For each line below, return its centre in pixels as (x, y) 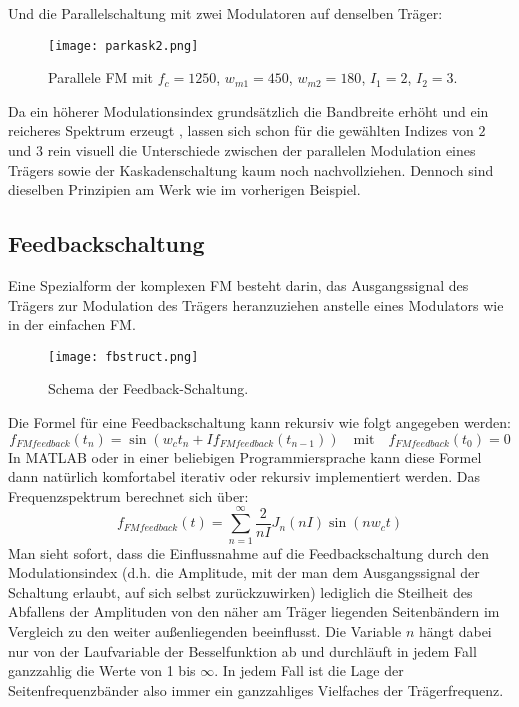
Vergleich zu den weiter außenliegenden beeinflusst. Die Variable (205, 630)
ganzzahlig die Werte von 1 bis (102, 670)
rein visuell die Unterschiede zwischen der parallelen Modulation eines (261, 150)
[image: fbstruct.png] (123, 356)
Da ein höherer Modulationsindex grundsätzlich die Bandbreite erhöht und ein (248, 110)
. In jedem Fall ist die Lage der (309, 670)
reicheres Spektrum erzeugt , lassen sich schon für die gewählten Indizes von (241, 130)
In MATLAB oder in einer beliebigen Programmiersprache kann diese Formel (245, 456)
